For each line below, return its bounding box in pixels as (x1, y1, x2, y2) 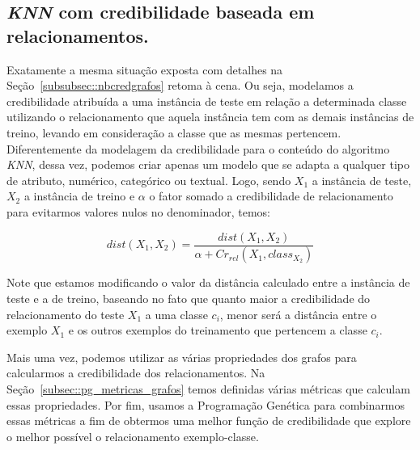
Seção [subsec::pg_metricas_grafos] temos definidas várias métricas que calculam (6, 381, 410, 397)
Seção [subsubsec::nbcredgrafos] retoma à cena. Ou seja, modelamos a (6, 77, 354, 94)
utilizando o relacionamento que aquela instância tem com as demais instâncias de (6, 108, 414, 125)
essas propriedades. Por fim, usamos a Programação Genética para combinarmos (6, 396, 405, 413)
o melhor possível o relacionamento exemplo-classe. (6, 427, 259, 444)
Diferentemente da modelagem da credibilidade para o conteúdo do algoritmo (6, 140, 390, 157)
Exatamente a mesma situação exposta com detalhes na (6, 61, 283, 78)
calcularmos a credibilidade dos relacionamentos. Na (6, 364, 265, 381)
